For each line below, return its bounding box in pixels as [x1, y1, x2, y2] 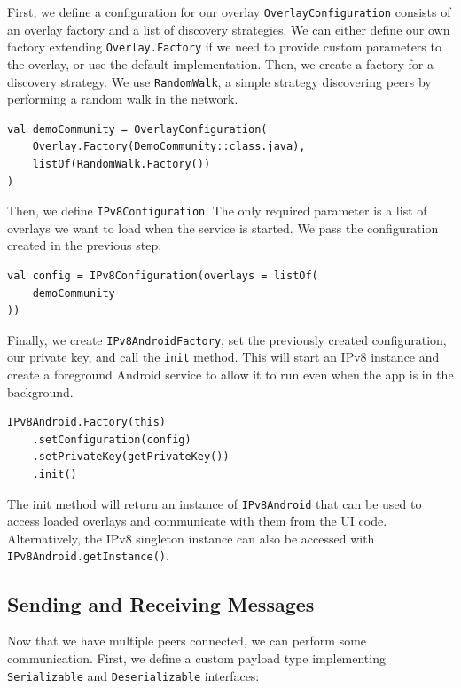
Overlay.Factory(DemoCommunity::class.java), [32, 140, 306, 153]
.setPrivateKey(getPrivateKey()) [32, 450, 230, 464]
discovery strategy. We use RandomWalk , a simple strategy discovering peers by [7, 72, 432, 90]
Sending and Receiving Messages [7, 590, 315, 617]
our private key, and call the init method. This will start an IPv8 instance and [7, 348, 440, 366]
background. [7, 382, 74, 401]
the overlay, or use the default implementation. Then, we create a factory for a [7, 54, 434, 73]
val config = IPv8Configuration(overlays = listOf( [7, 269, 318, 282]
